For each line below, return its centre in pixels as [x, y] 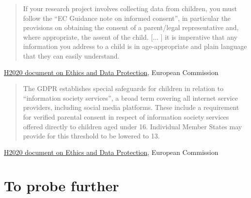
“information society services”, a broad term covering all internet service [130, 98]
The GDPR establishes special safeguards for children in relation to [123, 88]
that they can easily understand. [71, 55]
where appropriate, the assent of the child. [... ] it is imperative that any [130, 37]
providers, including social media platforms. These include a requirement [131, 107]
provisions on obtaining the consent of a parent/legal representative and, [131, 27]
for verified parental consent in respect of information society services [126, 116]
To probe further [62, 185]
